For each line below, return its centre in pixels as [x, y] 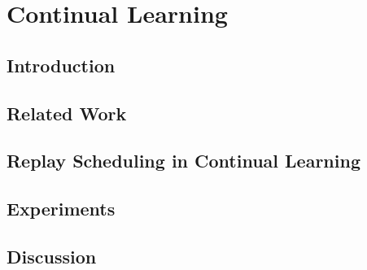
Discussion [52, 256]
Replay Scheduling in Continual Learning [183, 161]
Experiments [61, 209]
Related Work [67, 113]
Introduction [61, 65]
